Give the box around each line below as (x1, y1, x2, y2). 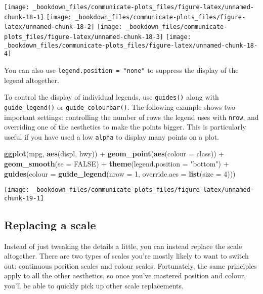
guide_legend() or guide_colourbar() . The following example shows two (4, 101, 235, 112)
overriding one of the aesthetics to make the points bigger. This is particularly (4, 121, 246, 132)
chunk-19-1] (4, 194, 44, 202)
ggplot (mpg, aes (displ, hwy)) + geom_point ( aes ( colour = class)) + (4, 148, 225, 159)
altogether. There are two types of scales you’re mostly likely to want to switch (4, 250, 249, 261)
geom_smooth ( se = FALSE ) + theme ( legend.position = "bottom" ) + (4, 158, 229, 169)
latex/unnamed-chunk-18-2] (4, 23, 95, 31)
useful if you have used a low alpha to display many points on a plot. (4, 131, 220, 142)
